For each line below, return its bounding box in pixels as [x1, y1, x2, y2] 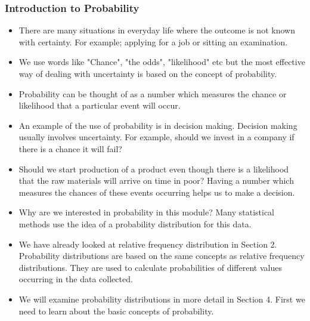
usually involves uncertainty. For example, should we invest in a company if [18, 131, 294, 143]
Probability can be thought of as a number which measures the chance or [18, 87, 287, 100]
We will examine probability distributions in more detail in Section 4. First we [18, 292, 305, 305]
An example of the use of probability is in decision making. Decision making [18, 119, 297, 131]
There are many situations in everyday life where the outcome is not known [18, 24, 295, 36]
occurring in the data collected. [18, 273, 133, 285]
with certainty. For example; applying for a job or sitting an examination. [18, 35, 288, 48]
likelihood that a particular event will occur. [18, 99, 181, 112]
